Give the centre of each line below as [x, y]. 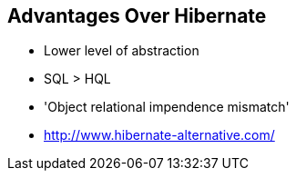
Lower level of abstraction [122, 51]
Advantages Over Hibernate [137, 16]
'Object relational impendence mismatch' [167, 107]
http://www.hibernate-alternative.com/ [159, 135]
